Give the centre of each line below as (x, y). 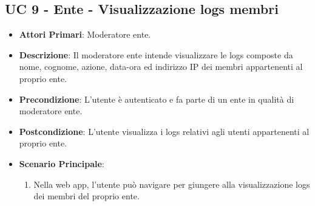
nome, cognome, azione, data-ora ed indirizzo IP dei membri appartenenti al (161, 67)
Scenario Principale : (62, 163)
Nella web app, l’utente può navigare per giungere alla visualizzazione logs (172, 184)
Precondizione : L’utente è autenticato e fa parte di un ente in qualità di (157, 99)
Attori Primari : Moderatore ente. (85, 34)
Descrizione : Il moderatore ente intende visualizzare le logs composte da (156, 54)
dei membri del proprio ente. (86, 196)
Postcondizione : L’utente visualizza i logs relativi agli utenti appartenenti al (164, 131)
